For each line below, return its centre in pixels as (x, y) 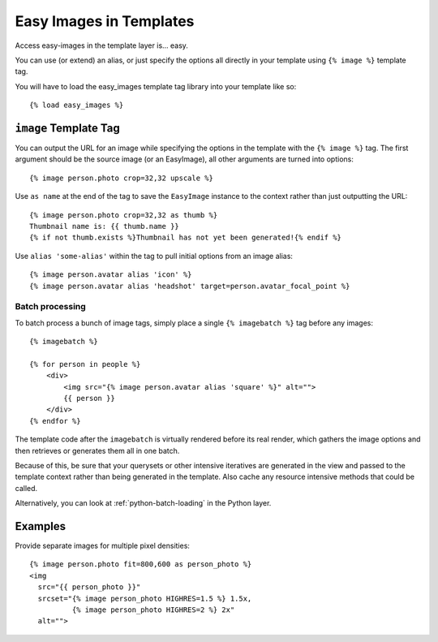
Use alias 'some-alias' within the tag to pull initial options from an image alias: (154, 256)
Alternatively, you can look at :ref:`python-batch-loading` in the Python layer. (143, 503)
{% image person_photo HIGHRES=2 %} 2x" (153, 610)
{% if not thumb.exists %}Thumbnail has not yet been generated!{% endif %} (186, 238)
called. (26, 488)
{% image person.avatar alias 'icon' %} (111, 275)
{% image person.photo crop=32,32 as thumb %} (124, 215)
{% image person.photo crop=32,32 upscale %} (122, 178)
